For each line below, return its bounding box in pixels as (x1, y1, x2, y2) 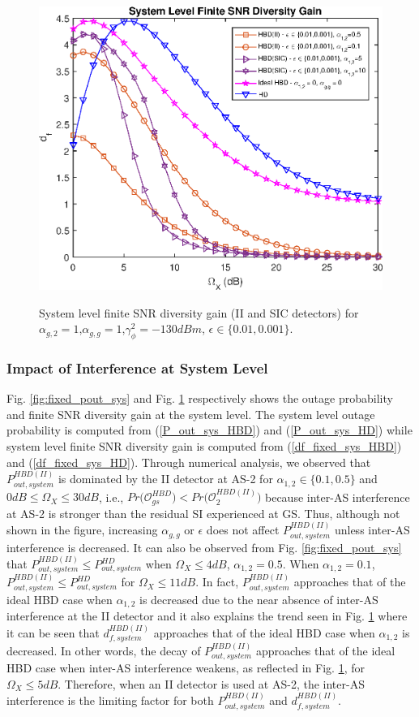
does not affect (206, 521, 280, 538)
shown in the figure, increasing (6, 521, 158, 538)
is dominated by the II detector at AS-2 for (58, 470, 273, 487)
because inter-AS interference (265, 488, 410, 505)
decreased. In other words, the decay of (6, 641, 201, 659)
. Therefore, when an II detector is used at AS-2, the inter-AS (58, 675, 365, 692)
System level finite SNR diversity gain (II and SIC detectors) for (39, 304, 359, 321)
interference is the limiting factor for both (6, 692, 214, 709)
